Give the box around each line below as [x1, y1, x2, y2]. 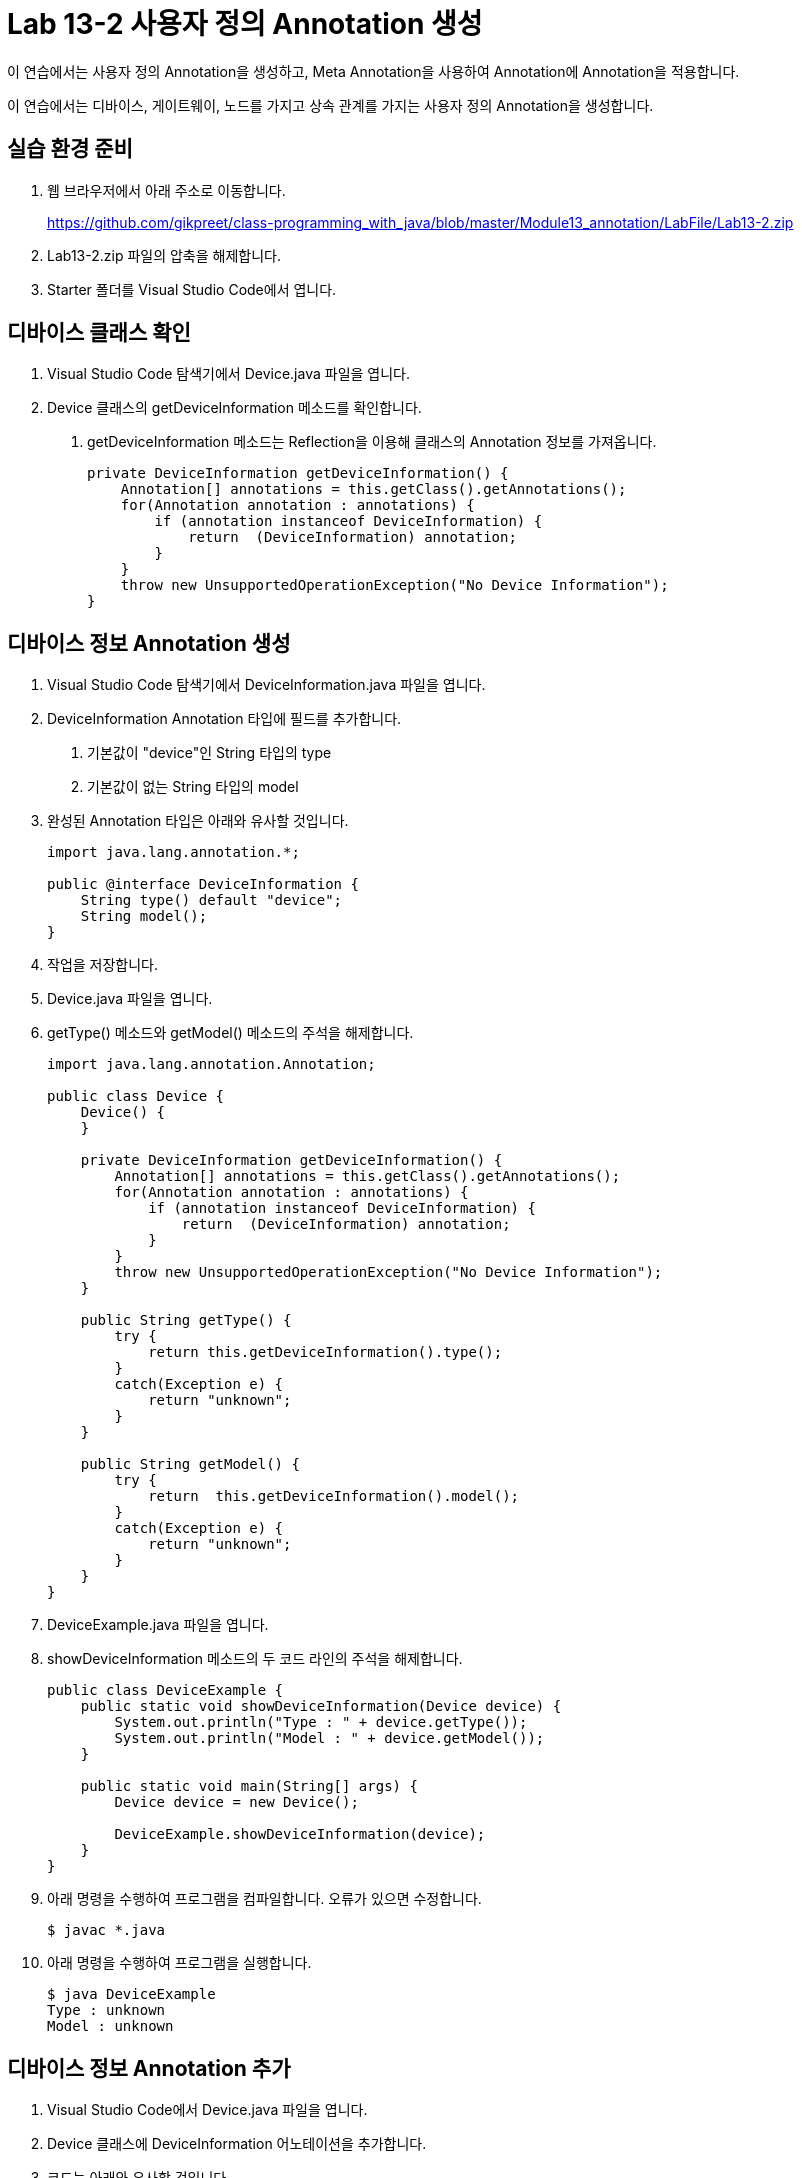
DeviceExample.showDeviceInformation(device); [114, 1826, 486, 1843]
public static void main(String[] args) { [80, 1778, 418, 1795]
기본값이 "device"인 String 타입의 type [87, 744, 332, 762]
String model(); [80, 908, 208, 925]
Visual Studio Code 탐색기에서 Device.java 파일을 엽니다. [47, 365, 411, 383]
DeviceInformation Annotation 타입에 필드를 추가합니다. [47, 710, 402, 728]
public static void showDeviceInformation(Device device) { [80, 1698, 562, 1715]
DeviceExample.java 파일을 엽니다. [47, 1616, 269, 1634]
